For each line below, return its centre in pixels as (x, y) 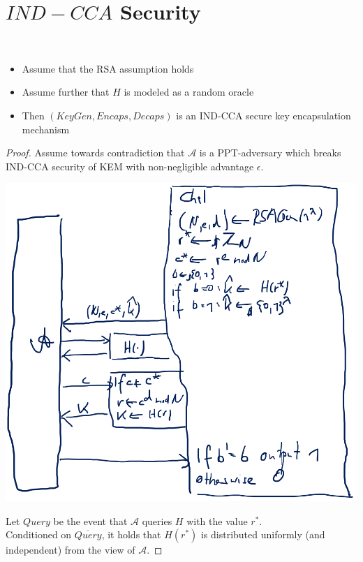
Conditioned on (39, 534)
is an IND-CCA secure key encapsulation (264, 115)
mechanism (46, 129)
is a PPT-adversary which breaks (270, 153)
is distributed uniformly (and (263, 534)
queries (157, 520)
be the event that (90, 520)
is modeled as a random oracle (189, 92)
